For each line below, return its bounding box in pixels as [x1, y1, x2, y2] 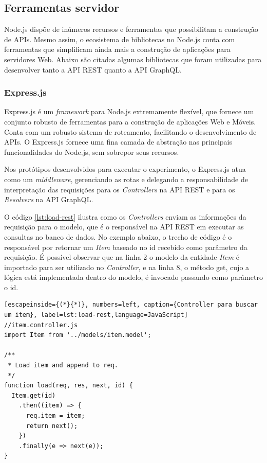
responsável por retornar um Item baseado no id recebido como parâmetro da [4, 241, 247, 252]
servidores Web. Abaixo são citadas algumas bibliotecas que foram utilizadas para [4, 54, 262, 64]
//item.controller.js [4, 321, 78, 329]
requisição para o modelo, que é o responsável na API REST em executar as [4, 221, 244, 232]
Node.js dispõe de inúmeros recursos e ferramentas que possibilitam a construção [4, 24, 258, 34]
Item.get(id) [11, 391, 56, 399]
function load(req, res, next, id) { [4, 382, 133, 389]
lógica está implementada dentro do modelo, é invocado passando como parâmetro [4, 272, 263, 282]
